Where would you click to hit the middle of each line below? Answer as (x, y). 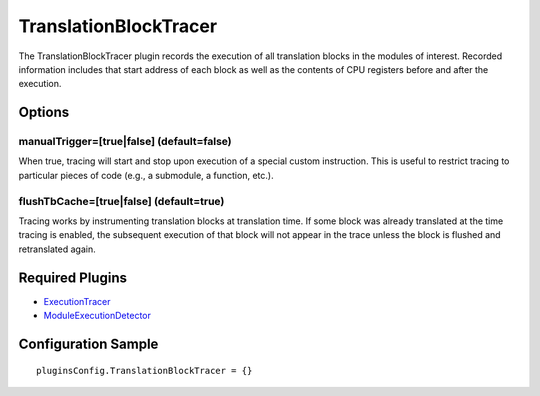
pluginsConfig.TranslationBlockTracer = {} (144, 370)
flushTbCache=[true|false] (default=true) (121, 201)
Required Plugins (72, 277)
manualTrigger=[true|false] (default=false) (125, 142)
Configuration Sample (88, 343)
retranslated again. (57, 249)
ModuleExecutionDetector (97, 316)
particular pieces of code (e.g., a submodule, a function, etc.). (146, 175)
